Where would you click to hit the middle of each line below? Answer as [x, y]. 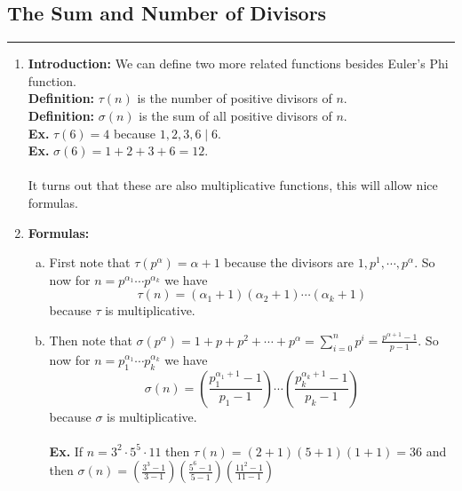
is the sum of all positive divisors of [235, 115]
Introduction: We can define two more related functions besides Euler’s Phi [238, 63]
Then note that [91, 340]
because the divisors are [289, 262]
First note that [90, 262]
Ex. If [66, 451]
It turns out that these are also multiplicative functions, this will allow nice [233, 185]
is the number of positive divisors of [235, 98]
